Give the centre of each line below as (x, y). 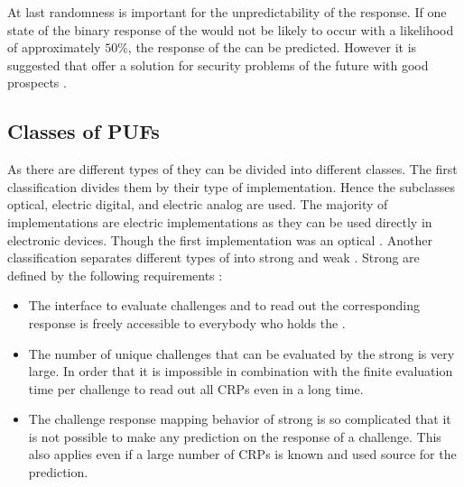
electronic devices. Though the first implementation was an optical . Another (220, 239)
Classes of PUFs (84, 131)
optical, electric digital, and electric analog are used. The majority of (198, 204)
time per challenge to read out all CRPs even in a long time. (196, 388)
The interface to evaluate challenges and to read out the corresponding (224, 305)
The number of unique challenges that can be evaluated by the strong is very (241, 353)
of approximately (54, 47)
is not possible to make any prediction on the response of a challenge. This (235, 436)
